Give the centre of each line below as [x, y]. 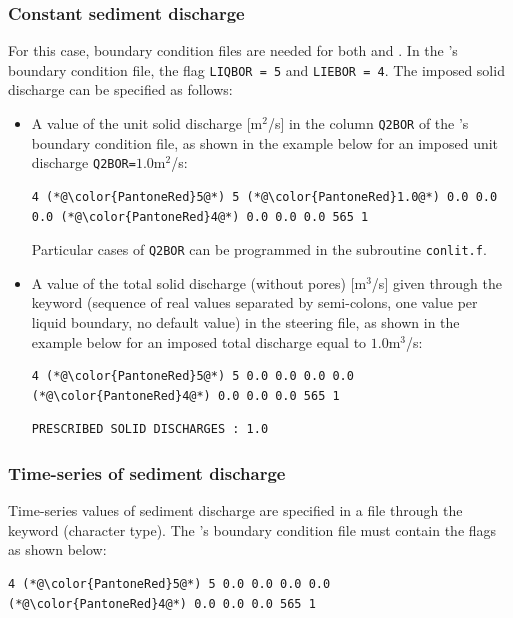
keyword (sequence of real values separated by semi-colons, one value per [254, 302]
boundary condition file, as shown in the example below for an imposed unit [265, 142]
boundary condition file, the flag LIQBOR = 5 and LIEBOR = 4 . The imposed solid [256, 69]
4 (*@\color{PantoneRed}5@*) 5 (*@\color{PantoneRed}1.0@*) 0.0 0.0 [264, 196]
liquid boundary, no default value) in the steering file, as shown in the [245, 322]
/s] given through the [436, 282]
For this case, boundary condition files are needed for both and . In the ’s [233, 50]
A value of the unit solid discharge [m [147, 123]
